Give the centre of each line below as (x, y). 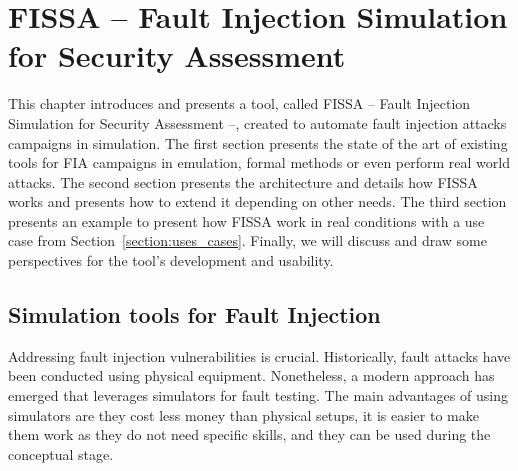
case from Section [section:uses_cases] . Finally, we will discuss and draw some (247, 240)
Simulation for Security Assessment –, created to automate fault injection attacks (257, 122)
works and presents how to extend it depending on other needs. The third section (257, 201)
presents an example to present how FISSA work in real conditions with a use (246, 220)
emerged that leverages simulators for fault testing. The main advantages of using (258, 395)
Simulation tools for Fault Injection (194, 314)
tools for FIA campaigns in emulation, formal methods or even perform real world (259, 162)
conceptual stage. (61, 453)
